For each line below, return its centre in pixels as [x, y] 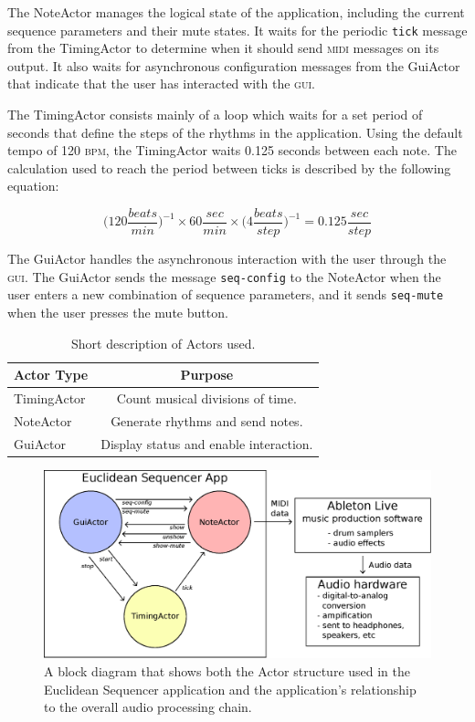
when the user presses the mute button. [118, 312]
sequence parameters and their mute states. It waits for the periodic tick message [237, 30]
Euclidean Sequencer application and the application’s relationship [230, 689]
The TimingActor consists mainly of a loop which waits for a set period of [215, 115]
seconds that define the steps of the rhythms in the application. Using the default [235, 132]
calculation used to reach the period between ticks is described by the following [229, 167]
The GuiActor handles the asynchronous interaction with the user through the [227, 259]
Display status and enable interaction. [207, 443]
